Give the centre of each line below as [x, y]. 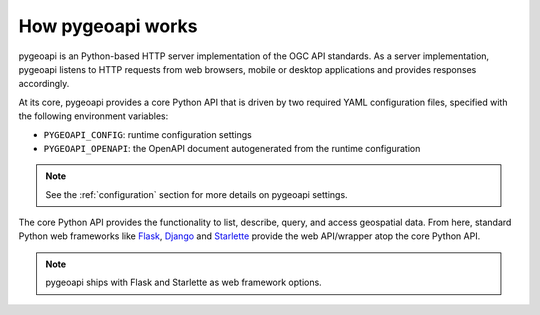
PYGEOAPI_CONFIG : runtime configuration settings [147, 134]
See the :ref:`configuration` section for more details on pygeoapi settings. [197, 194]
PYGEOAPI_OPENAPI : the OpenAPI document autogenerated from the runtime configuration [232, 148]
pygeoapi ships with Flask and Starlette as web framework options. [183, 282]
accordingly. [44, 84]
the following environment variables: [93, 116]
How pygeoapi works [108, 26]
